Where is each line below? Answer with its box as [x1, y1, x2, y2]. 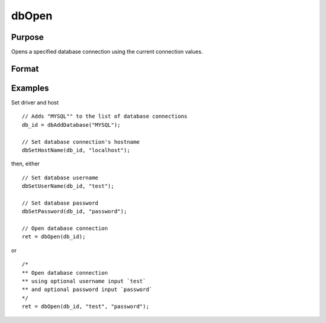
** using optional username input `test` [22, 278, 146, 285]
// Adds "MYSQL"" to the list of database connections [22, 113, 188, 120]
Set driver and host [11, 98, 59, 106]
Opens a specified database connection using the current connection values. [11, 48, 203, 56]
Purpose [11, 32, 44, 42]
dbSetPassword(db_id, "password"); [22, 208, 127, 215]
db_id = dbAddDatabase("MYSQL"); [22, 121, 121, 128]
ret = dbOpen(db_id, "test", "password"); [22, 303, 150, 310]
